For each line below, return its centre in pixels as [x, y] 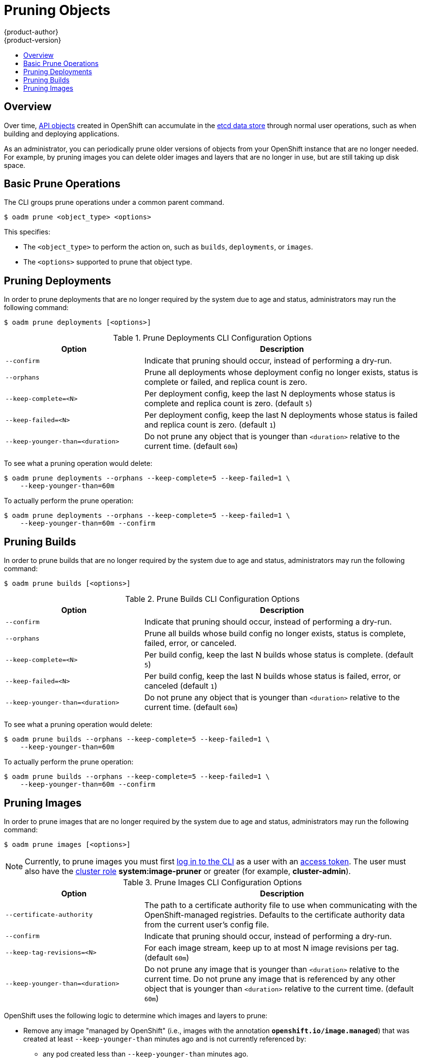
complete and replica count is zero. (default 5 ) [228, 404]
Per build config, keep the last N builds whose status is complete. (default [279, 655]
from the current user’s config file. [207, 924]
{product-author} [31, 32]
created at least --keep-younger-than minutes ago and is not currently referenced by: [165, 1039]
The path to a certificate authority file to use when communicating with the [281, 905]
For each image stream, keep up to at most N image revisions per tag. [271, 948]
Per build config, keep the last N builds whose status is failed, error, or [273, 676]
